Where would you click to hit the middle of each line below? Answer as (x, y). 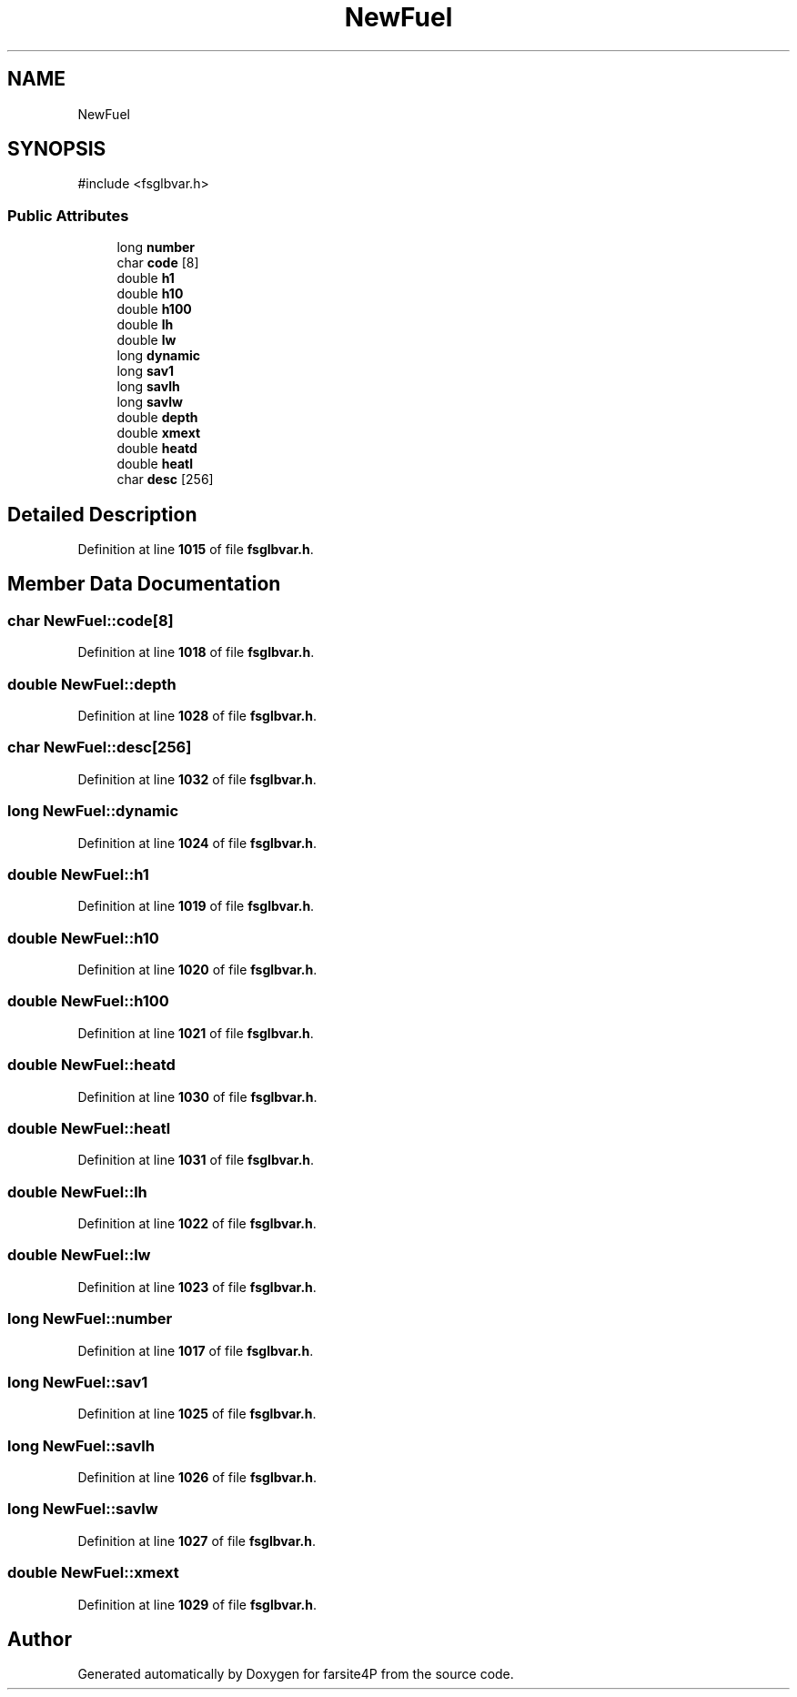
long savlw (150, 402)
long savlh (148, 387)
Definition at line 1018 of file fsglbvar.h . (196, 652)
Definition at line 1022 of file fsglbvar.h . (197, 1223)
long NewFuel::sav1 (78, 1382)
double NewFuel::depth (92, 684)
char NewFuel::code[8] (91, 620)
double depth (157, 418)
